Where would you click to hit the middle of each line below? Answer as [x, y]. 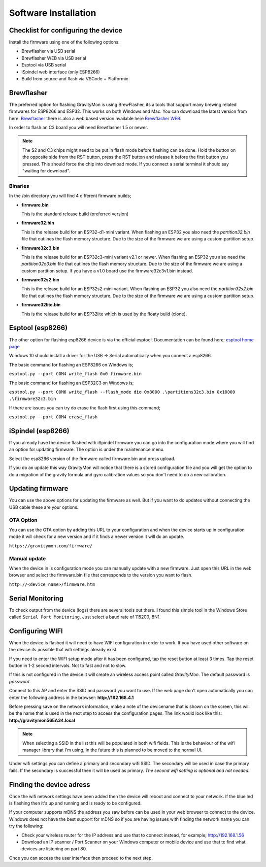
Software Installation [52, 13]
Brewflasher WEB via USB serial [54, 58]
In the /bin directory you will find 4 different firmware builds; [70, 196]
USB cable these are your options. [44, 507]
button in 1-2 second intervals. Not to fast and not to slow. [68, 666]
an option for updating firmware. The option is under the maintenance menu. [87, 450]
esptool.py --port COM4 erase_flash [53, 417]
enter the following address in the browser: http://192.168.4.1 [71, 698]
